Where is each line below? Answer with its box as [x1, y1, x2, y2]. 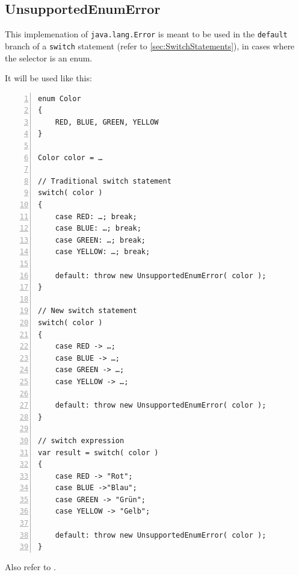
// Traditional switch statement [38, 176, 171, 185]
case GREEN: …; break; [55, 235, 146, 244]
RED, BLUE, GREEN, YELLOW [55, 117, 159, 126]
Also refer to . [5, 560, 56, 573]
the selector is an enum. [5, 51, 93, 64]
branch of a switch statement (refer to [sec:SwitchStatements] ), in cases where [5, 39, 295, 52]
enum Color [38, 94, 81, 103]
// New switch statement [38, 306, 137, 315]
